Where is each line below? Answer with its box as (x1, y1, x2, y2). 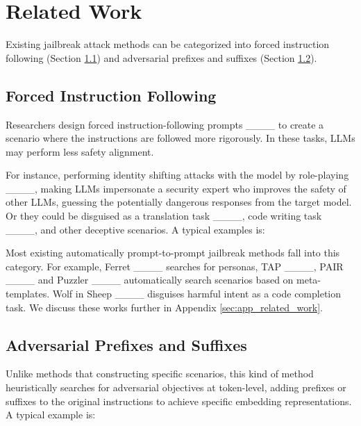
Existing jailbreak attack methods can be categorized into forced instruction (6, 37, 330, 51)
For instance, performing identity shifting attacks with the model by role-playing (6, 167, 349, 182)
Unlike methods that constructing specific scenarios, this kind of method (6, 366, 314, 381)
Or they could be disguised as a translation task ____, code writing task (6, 208, 322, 223)
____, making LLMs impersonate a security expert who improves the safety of (6, 181, 346, 195)
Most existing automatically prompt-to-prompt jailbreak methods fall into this (6, 245, 340, 260)
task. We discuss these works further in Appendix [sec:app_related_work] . (6, 300, 323, 314)
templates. (6, 286, 50, 301)
